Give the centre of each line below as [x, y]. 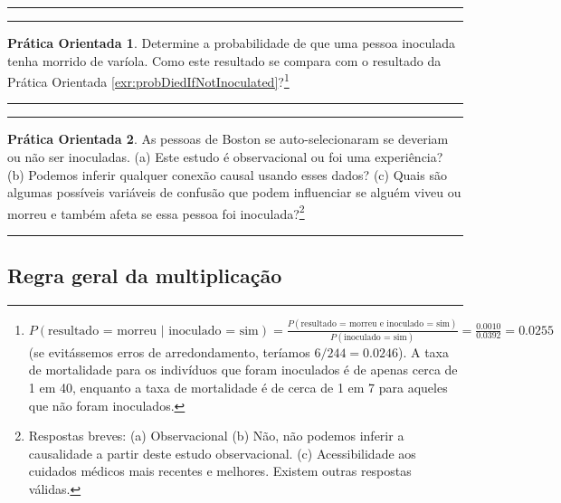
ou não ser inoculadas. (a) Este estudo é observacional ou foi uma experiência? [225, 157]
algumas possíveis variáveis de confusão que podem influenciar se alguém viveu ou [234, 192]
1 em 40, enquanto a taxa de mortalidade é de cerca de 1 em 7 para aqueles [238, 388]
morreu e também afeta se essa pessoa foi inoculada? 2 [156, 212]
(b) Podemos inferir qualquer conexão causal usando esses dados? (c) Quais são [227, 174]
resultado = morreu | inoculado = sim [153, 331]
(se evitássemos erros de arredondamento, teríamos [169, 351]
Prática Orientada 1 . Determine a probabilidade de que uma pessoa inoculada [231, 43]
